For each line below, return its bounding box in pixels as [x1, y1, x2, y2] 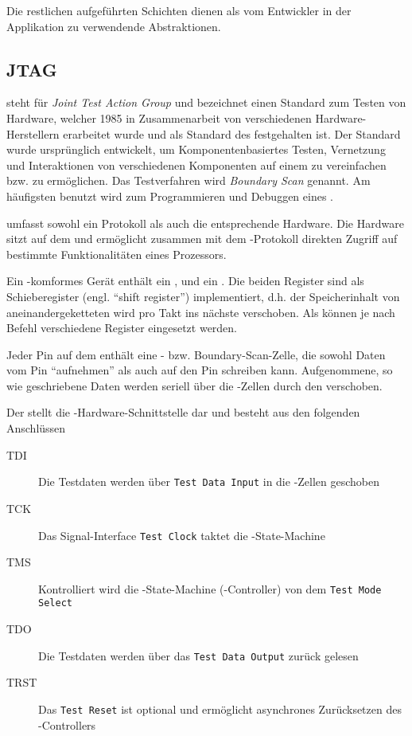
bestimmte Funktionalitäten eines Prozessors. [6, 245, 227, 262]
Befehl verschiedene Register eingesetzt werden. [6, 319, 238, 336]
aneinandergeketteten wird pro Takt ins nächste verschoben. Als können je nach [6, 303, 395, 320]
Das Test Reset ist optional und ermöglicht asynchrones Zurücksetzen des [38, 700, 402, 717]
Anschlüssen [6, 420, 66, 437]
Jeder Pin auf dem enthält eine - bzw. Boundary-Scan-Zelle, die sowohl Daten [6, 346, 386, 362]
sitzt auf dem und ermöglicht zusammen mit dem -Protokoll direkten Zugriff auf [6, 230, 398, 247]
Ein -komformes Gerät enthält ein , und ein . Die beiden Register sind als [6, 272, 364, 289]
